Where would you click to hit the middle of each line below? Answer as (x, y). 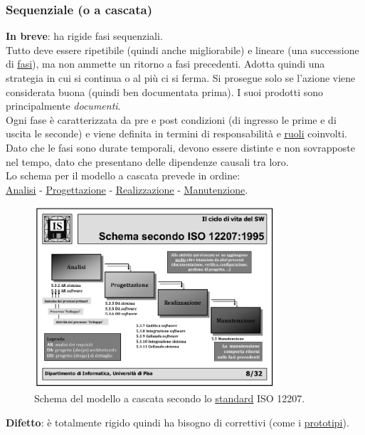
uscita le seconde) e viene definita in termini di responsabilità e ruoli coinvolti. (176, 133)
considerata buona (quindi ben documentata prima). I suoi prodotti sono (165, 91)
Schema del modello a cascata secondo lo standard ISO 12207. (170, 398)
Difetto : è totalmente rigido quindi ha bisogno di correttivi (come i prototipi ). (178, 423)
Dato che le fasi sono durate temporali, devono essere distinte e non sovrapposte (180, 147)
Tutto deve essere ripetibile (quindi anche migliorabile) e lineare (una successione (182, 49)
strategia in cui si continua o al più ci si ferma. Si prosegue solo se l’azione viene (181, 78)
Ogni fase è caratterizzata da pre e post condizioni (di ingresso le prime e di (171, 119)
